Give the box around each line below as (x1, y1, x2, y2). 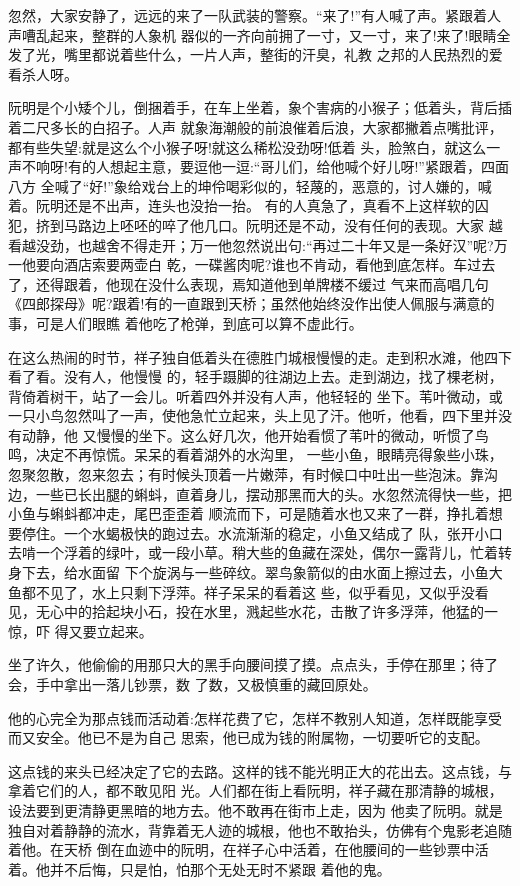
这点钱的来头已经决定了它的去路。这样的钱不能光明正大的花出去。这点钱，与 (8, 760, 512, 781)
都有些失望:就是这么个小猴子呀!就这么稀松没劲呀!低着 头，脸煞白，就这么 (8, 136, 487, 157)
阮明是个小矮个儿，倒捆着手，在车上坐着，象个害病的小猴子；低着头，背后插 (8, 97, 512, 118)
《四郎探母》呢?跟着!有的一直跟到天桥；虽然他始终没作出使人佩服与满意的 (8, 293, 495, 314)
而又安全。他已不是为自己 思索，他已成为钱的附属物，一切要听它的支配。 (8, 727, 489, 748)
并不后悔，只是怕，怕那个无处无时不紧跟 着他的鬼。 (49, 858, 391, 879)
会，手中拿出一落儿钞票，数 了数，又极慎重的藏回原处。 (8, 674, 377, 694)
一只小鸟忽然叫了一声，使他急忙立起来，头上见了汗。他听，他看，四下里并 (8, 405, 498, 426)
